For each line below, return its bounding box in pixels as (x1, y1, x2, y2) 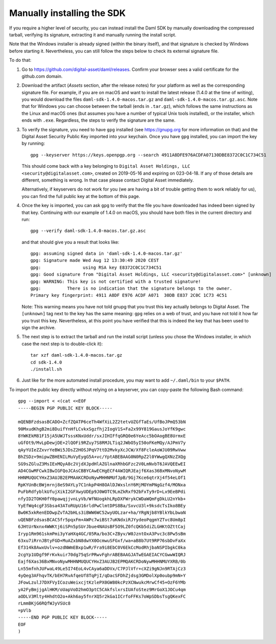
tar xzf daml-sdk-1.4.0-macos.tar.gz (30, 352, 123, 358)
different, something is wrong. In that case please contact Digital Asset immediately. (21, 177, 194, 183)
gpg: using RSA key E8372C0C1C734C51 (30, 264, 162, 270)
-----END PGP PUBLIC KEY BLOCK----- (18, 615, 107, 621)
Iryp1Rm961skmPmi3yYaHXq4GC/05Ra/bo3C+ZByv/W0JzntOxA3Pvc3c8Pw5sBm (18, 531, 186, 536)
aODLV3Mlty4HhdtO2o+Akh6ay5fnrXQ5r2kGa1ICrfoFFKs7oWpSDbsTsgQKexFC (18, 594, 186, 600)
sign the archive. (21, 325, 56, 330)
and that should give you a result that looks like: (21, 239, 119, 245)
